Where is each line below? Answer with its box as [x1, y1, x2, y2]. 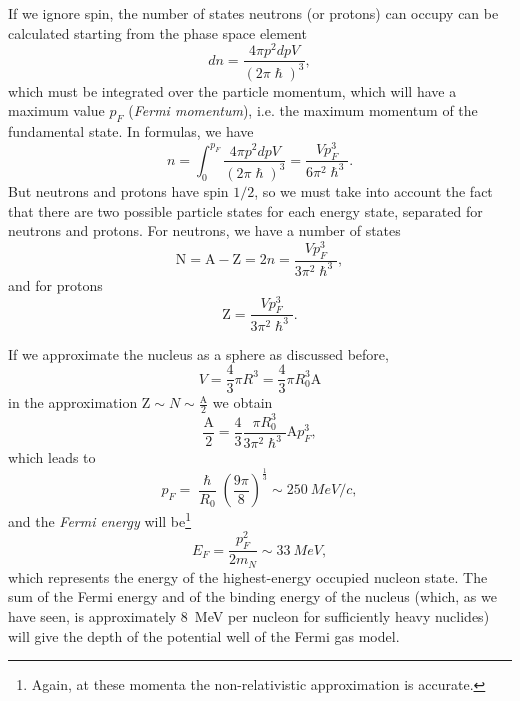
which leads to [8, 447, 96, 468]
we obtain [212, 392, 273, 413]
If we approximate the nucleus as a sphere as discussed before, [8, 343, 389, 364]
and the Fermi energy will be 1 [8, 508, 192, 531]
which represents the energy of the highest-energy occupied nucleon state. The [8, 566, 488, 587]
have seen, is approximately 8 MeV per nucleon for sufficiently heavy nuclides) [8, 605, 490, 626]
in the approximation [8, 392, 138, 413]
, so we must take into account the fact [254, 180, 493, 201]
